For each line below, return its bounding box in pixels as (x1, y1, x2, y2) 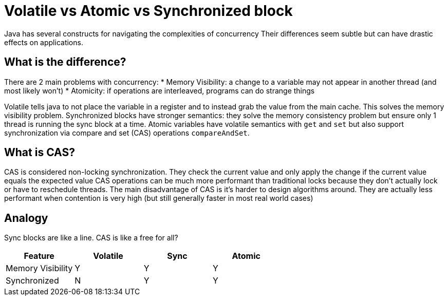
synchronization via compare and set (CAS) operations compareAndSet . (4, 128, 250, 137)
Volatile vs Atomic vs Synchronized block (4, 2, 293, 20)
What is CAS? (4, 146, 75, 159)
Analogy (4, 211, 48, 224)
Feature (24, 251, 54, 261)
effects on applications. (4, 38, 83, 47)
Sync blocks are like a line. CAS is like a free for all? (4, 233, 178, 242)
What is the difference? (4, 55, 126, 69)
